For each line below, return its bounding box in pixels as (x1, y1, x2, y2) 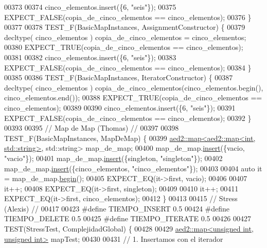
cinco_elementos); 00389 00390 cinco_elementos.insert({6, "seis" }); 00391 (4, 102, 236, 113)
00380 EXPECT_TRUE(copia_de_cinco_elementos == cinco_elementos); (4, 42, 243, 52)
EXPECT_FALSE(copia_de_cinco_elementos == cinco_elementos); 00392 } (4, 112, 252, 123)
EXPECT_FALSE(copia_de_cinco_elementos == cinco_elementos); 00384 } (4, 62, 252, 73)
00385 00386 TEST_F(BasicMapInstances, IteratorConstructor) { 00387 (4, 72, 233, 83)
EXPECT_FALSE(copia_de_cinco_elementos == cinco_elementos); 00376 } (4, 11, 252, 22)
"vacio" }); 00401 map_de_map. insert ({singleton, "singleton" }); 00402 (4, 152, 223, 163)
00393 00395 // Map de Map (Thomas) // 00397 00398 (4, 122, 179, 133)
